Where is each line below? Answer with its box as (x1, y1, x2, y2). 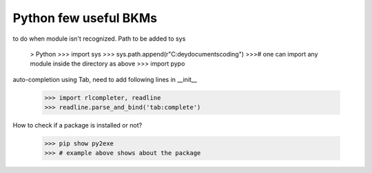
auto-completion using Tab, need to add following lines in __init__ (12, 75, 198, 83)
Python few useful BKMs (12, 10, 158, 26)
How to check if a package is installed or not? (12, 121, 143, 130)
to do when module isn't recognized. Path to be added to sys (12, 34, 186, 43)
